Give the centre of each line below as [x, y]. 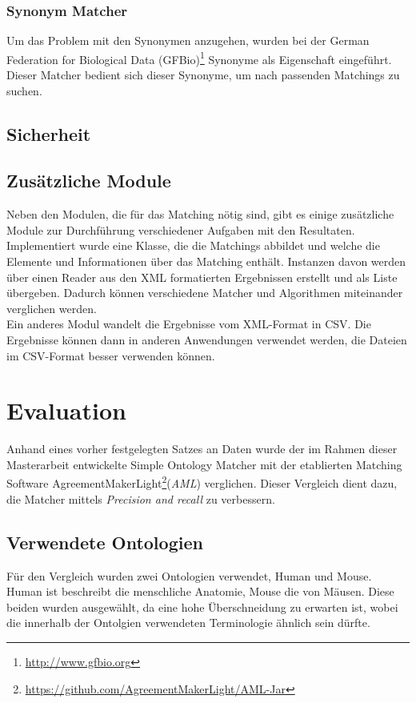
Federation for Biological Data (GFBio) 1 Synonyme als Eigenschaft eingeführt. [199, 58]
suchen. [24, 90]
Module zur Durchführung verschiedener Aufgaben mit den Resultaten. [181, 229]
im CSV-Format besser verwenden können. [111, 355]
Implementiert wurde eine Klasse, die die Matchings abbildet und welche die [193, 245]
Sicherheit [49, 133]
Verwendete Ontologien [105, 542]
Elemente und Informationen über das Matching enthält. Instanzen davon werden [206, 261]
